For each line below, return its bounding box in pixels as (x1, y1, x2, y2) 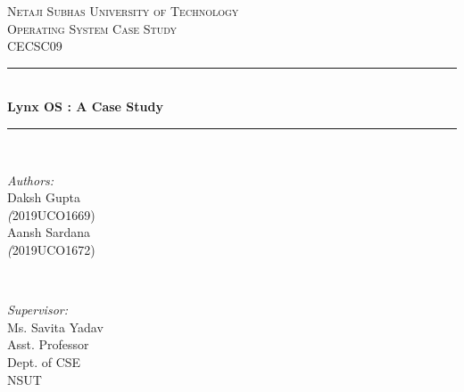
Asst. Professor (7, 335, 89, 354)
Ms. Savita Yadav (7, 317, 104, 336)
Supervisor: (7, 300, 68, 319)
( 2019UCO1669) (7, 205, 95, 224)
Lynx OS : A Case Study (7, 97, 163, 116)
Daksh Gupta (7, 188, 81, 207)
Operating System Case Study (7, 19, 178, 37)
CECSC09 (7, 37, 62, 55)
